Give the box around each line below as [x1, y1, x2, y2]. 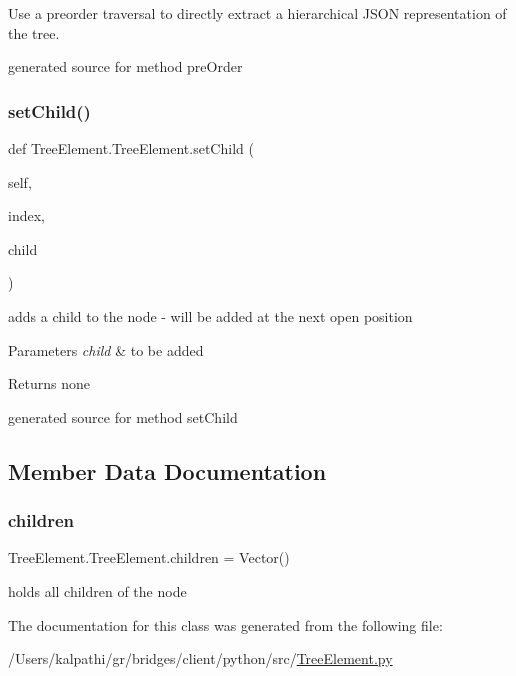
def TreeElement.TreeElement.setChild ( [8, 138, 254, 158]
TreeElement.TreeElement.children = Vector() [8, 547, 290, 568]
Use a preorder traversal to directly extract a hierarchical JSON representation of [8, 3, 507, 23]
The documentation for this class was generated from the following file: [8, 614, 443, 635]
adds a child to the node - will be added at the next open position [8, 305, 413, 326]
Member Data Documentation [8, 455, 327, 486]
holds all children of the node [8, 580, 187, 601]
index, [8, 205, 45, 226]
